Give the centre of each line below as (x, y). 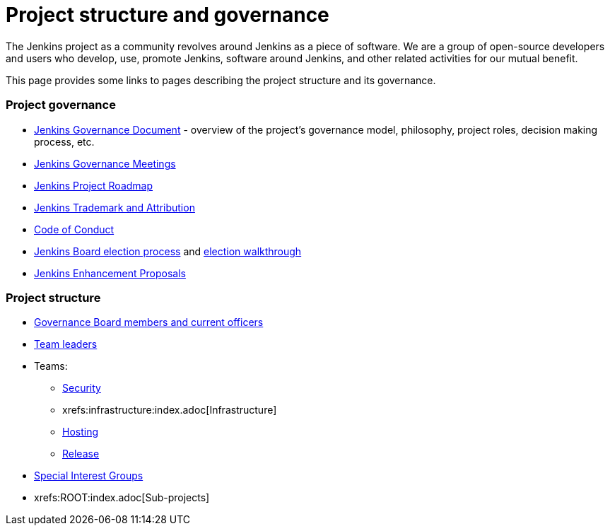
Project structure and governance (168, 15)
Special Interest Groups (89, 476)
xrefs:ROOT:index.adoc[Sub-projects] (122, 498)
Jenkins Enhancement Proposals (110, 273)
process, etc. (64, 141)
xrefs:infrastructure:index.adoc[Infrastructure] (170, 410)
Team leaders (66, 344)
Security (82, 388)
